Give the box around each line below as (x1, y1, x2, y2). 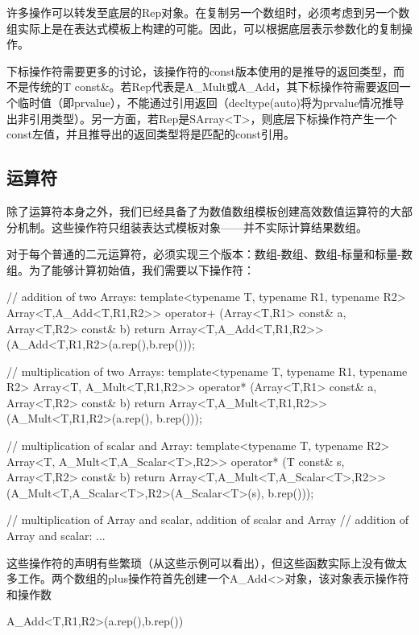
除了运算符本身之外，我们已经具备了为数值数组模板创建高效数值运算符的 (6, 202, 390, 219)
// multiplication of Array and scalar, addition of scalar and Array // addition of (6, 511, 409, 528)
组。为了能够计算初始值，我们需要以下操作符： (6, 261, 255, 278)
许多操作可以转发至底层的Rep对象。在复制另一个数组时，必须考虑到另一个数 (6, 4, 410, 20)
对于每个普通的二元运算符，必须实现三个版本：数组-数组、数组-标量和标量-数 (6, 245, 413, 262)
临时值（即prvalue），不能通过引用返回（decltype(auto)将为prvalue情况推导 (17, 93, 404, 110)
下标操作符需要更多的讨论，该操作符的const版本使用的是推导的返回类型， (6, 62, 393, 79)
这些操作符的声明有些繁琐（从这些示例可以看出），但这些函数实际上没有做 (6, 554, 396, 571)
